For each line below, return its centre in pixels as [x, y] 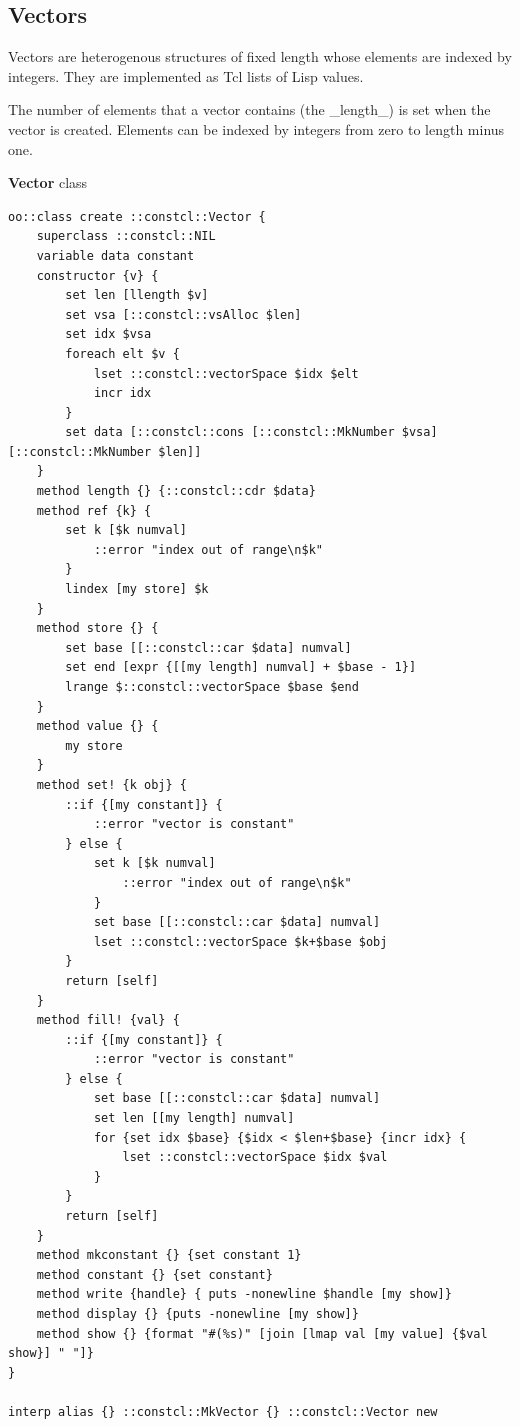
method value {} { [97, 726]
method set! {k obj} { [111, 784]
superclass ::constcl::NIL [126, 236]
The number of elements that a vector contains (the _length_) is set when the [249, 109]
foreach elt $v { [122, 353]
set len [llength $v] [137, 295]
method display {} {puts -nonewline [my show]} [197, 1314]
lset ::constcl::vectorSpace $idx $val [255, 1157]
